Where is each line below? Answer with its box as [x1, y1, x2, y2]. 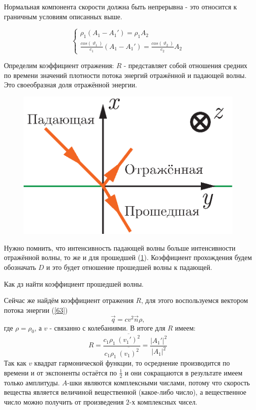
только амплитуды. [4, 377, 60, 387]
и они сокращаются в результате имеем [125, 367, 243, 377]
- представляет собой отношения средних [124, 60, 248, 71]
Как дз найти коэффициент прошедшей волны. [4, 278, 144, 289]
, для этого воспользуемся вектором [141, 295, 248, 305]
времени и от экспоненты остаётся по [4, 367, 117, 377]
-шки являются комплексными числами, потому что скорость [67, 377, 250, 387]
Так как [4, 358, 27, 368]
